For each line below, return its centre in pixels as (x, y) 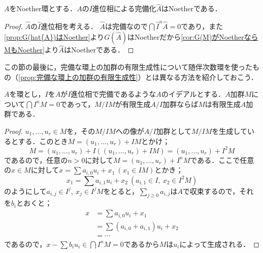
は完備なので (126, 26)
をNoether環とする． (43, 8)
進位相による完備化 (124, 8)
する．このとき (43, 141)
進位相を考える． (69, 26)
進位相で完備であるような (113, 94)
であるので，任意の (36, 160)
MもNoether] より (31, 50)
